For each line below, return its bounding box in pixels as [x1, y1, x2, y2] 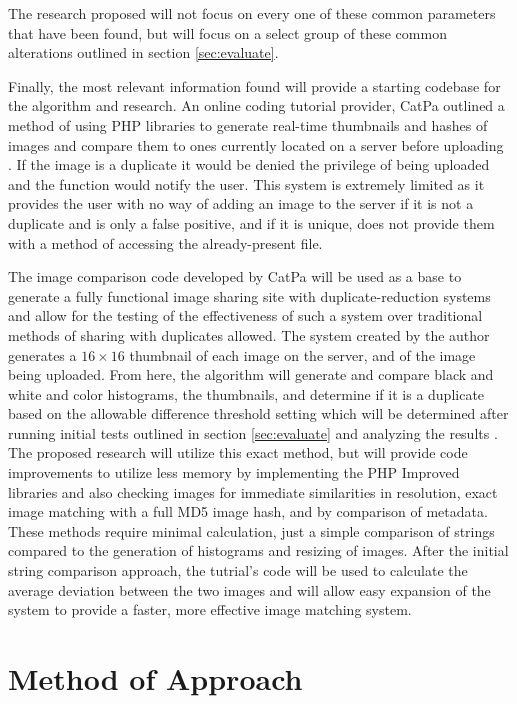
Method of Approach [8, 658, 303, 698]
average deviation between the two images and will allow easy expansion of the [8, 579, 491, 600]
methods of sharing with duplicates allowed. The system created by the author [8, 324, 490, 345]
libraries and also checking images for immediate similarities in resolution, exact [8, 481, 498, 502]
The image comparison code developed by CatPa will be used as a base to [8, 266, 462, 287]
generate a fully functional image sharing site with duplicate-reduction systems [8, 285, 491, 306]
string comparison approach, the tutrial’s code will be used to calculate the [8, 560, 468, 581]
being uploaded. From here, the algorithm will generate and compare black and [8, 364, 494, 385]
